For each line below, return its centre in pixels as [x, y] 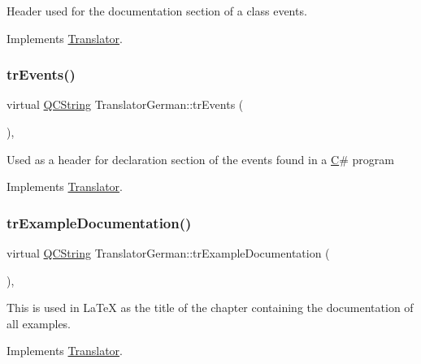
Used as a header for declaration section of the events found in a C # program [200, 159]
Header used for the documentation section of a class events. [157, 11]
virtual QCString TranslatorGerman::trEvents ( [125, 104]
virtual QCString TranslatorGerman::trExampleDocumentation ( [168, 253]
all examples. [39, 323]
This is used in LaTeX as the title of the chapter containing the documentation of [210, 308]
